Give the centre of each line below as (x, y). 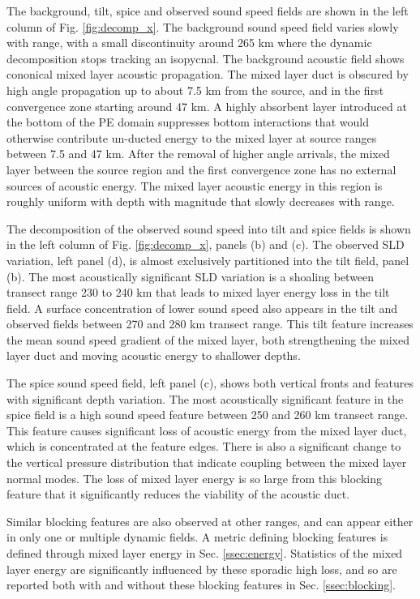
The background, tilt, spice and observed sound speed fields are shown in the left (208, 11)
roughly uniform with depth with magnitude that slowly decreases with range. (201, 201)
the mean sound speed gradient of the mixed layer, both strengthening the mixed (208, 339)
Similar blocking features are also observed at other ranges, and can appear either (210, 521)
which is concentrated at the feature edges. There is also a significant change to (204, 446)
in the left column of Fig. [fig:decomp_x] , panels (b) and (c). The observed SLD (206, 244)
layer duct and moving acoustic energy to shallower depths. (154, 355)
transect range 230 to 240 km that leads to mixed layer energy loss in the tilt (198, 292)
